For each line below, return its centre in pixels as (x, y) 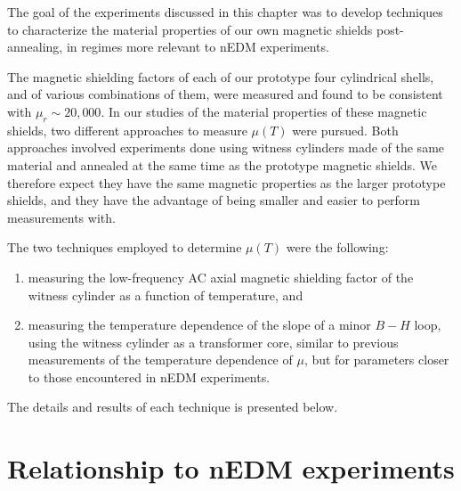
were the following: (337, 247)
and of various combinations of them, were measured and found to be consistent (225, 94)
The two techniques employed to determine (125, 247)
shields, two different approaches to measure (127, 130)
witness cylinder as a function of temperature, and (166, 295)
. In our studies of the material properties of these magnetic (264, 111)
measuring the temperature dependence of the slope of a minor (199, 325)
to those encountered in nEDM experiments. (149, 376)
